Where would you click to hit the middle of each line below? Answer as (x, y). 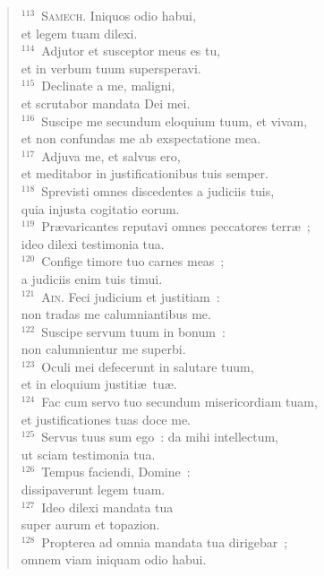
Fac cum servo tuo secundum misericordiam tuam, (179, 402)
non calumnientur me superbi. (103, 349)
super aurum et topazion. (90, 524)
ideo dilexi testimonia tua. (93, 243)
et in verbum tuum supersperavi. (111, 68)
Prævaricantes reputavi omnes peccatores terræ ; (176, 226)
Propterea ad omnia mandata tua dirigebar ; (165, 542)
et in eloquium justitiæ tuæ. (99, 384)
